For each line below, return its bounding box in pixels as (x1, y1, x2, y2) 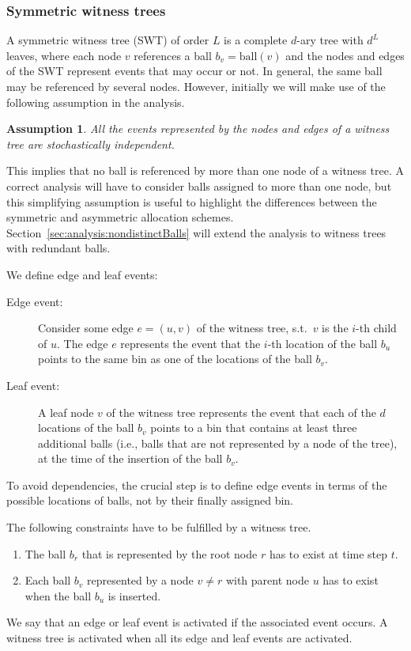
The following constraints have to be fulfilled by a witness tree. (6, 519, 311, 536)
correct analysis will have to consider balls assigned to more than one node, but (6, 177, 392, 194)
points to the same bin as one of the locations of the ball (38, 350, 312, 367)
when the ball (25, 587, 92, 604)
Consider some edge (38, 320, 134, 336)
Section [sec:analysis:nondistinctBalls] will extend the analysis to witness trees (6, 224, 386, 240)
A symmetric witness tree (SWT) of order (6, 32, 209, 48)
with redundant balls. (6, 240, 111, 256)
